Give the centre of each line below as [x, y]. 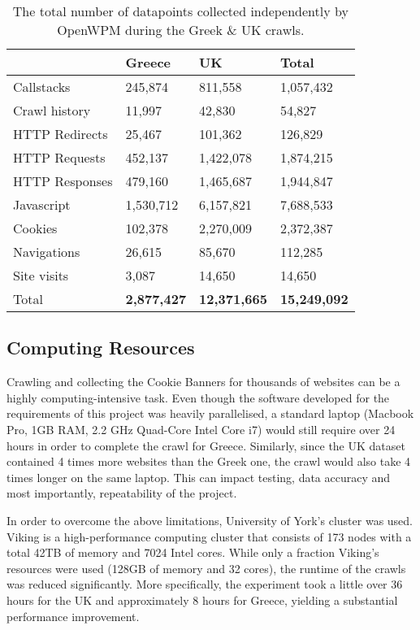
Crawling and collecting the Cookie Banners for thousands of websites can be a [204, 382]
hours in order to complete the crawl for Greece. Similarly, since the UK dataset [206, 445]
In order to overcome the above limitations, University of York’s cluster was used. [210, 520]
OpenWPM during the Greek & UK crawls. [181, 30]
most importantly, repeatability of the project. [122, 493]
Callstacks [42, 87]
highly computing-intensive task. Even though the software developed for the [198, 397]
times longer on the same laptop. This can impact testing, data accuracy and [199, 477]
